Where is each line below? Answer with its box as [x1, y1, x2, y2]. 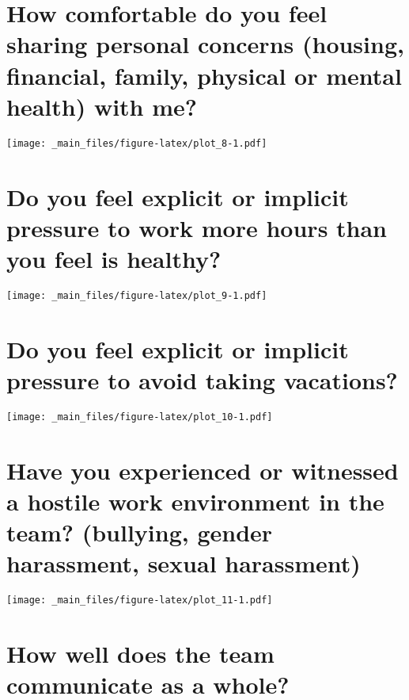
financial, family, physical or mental [6, 59, 402, 91]
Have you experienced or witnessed [6, 453, 399, 486]
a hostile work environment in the [6, 484, 384, 517]
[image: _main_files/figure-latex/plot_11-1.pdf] [6, 595, 273, 606]
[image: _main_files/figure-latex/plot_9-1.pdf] [6, 289, 267, 301]
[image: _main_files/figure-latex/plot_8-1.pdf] [6, 137, 267, 149]
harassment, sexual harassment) [6, 547, 361, 580]
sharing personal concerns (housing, [6, 28, 404, 60]
